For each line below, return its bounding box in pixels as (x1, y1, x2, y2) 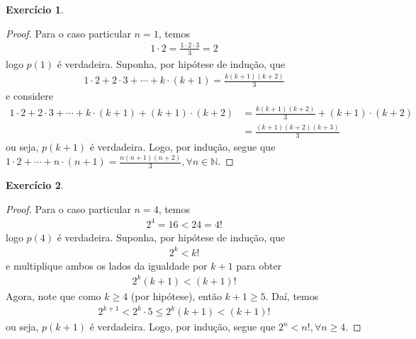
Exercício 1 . (6, 2, 64, 16)
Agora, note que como (6, 288, 101, 303)
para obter (236, 258, 282, 272)
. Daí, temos (265, 288, 319, 303)
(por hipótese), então (130, 288, 222, 303)
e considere (6, 88, 53, 103)
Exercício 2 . (6, 178, 64, 192)
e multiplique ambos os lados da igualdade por (6, 258, 208, 272)
